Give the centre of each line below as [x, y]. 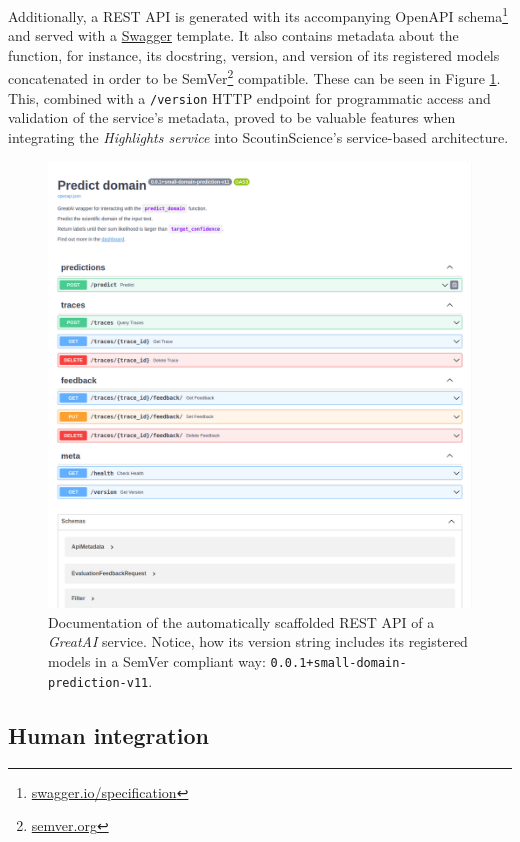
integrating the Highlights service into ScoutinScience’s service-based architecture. [258, 136]
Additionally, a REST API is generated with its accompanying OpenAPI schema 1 [258, 14]
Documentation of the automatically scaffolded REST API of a [241, 621]
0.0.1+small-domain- [338, 662]
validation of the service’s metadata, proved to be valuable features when [232, 117]
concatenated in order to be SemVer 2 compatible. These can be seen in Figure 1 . [254, 77]
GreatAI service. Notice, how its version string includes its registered [258, 641]
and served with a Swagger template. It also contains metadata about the [233, 35]
